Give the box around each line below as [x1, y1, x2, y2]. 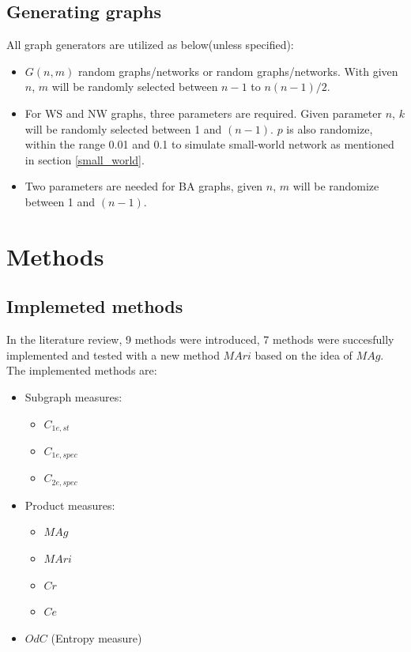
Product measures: [25, 496, 115, 513]
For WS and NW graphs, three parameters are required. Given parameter [25, 104, 382, 121]
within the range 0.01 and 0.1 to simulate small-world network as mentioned [25, 136, 394, 153]
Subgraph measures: [25, 388, 123, 405]
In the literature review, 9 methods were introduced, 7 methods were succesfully [6, 331, 394, 348]
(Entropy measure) [51, 629, 142, 646]
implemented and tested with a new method [6, 346, 220, 363]
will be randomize [292, 178, 379, 194]
